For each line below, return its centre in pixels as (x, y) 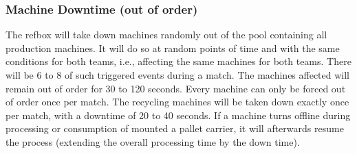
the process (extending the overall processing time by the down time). (153, 141)
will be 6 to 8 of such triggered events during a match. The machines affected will (178, 75)
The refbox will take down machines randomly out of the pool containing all (166, 35)
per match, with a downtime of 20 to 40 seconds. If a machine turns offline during (178, 115)
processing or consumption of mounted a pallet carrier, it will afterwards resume (175, 128)
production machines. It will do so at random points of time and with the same (173, 48)
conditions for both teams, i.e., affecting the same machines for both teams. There (178, 61)
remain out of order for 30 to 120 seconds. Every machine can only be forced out (176, 88)
